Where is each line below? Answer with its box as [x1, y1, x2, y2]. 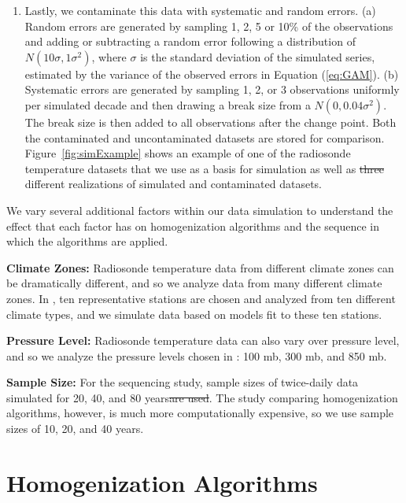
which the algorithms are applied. [6, 233, 168, 250]
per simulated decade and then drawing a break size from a [24, 96, 311, 113]
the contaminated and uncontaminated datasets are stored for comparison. [24, 129, 385, 146]
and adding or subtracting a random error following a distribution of [24, 33, 356, 50]
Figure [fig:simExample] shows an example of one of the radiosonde [24, 145, 351, 161]
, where [91, 48, 127, 65]
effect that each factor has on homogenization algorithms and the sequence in [6, 217, 379, 234]
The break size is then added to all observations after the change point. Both [24, 113, 397, 130]
